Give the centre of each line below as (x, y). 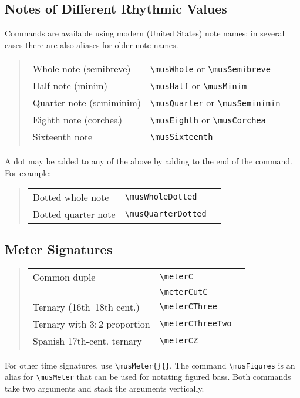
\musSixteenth (181, 136)
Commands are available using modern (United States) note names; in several (145, 33)
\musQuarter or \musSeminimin (215, 103)
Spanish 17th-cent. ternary (87, 340)
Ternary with (60, 323)
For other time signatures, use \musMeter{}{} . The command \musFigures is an (150, 365)
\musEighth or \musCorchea (208, 120)
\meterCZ (179, 341)
